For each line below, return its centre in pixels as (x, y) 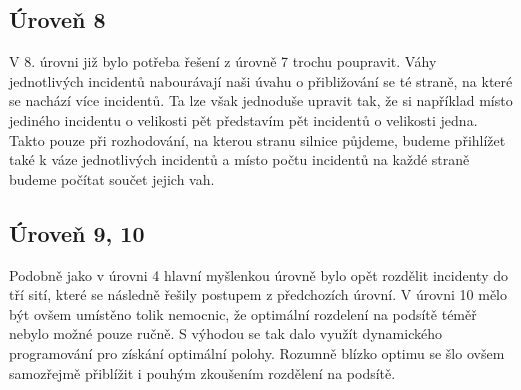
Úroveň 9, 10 (77, 232)
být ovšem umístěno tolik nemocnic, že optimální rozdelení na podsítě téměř (243, 313)
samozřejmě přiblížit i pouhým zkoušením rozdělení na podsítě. (202, 372)
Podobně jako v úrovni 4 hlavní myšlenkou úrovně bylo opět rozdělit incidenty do (258, 274)
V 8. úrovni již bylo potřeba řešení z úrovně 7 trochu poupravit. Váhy (223, 61)
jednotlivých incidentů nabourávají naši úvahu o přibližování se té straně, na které (261, 80)
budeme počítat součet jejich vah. (112, 178)
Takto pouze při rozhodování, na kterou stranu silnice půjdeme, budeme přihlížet (257, 139)
